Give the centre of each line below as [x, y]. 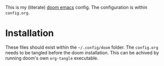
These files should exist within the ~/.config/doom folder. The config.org [82, 47]
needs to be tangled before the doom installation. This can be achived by [82, 52]
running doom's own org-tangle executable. [52, 58]
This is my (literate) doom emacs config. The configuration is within [76, 7]
